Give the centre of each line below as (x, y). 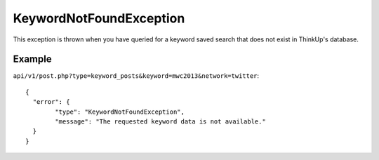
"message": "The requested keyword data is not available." (160, 122)
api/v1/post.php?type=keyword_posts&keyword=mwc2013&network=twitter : (136, 76)
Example (32, 59)
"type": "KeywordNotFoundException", (120, 112)
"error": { (51, 102)
